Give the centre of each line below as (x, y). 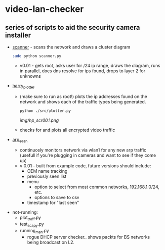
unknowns (30, 76)
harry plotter (23, 86)
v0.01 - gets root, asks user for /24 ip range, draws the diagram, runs (90, 65)
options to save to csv (57, 198)
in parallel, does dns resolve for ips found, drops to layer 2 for (82, 71)
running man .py (34, 231)
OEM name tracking (47, 171)
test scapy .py (32, 225)
